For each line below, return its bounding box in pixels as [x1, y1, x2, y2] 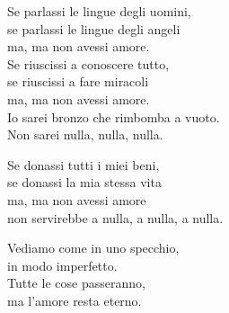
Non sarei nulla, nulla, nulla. [7, 125, 163, 144]
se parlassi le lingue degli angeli [7, 19, 181, 38]
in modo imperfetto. [7, 255, 118, 274]
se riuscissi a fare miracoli [7, 72, 149, 91]
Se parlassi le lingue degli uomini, [7, 2, 191, 20]
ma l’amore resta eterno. [7, 291, 142, 309]
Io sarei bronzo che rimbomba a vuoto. [7, 107, 220, 126]
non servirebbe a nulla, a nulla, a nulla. [7, 208, 224, 227]
